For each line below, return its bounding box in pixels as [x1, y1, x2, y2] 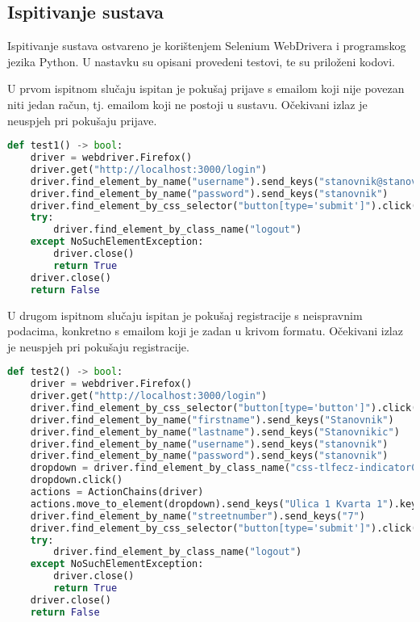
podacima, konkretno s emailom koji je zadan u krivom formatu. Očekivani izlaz [7, 322, 403, 339]
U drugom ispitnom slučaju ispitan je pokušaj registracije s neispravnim [7, 306, 363, 323]
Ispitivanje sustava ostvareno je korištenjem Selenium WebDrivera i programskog [7, 37, 406, 54]
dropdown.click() [30, 474, 123, 486]
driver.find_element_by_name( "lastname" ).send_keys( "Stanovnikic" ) [30, 426, 400, 438]
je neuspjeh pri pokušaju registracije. [7, 338, 189, 355]
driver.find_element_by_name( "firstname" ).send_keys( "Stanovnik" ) [30, 414, 394, 426]
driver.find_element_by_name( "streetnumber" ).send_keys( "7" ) [30, 510, 365, 522]
